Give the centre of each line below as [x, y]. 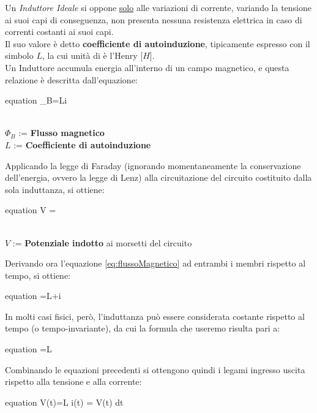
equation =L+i [33, 296]
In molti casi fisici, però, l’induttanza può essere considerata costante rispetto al [155, 316]
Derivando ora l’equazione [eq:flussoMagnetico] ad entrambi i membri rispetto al [155, 263]
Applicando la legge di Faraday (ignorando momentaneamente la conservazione [153, 165]
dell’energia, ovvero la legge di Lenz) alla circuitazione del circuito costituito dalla [158, 177]
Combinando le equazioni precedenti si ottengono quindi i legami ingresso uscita [155, 369]
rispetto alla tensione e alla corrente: [73, 381]
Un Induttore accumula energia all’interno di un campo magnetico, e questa [147, 67]
